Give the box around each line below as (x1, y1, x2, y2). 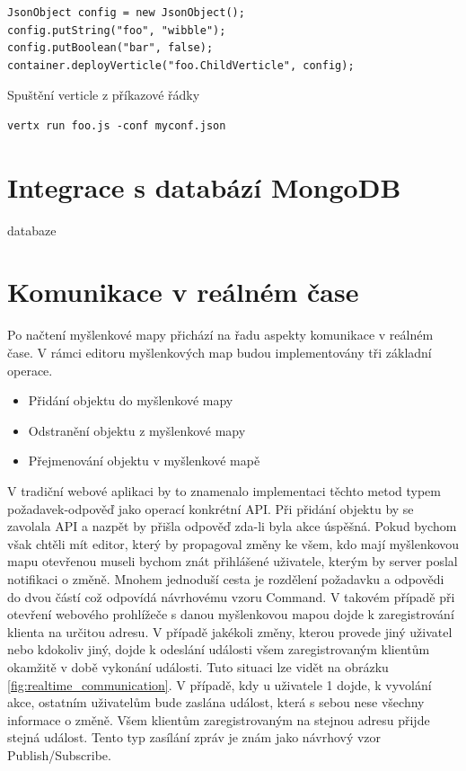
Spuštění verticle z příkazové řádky (7, 85, 200, 104)
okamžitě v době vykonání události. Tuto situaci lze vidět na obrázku (7, 657, 389, 676)
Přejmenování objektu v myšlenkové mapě (28, 451, 260, 470)
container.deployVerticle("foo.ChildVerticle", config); (7, 58, 355, 72)
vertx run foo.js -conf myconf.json (7, 119, 226, 132)
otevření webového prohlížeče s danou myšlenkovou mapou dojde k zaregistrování (7, 605, 454, 624)
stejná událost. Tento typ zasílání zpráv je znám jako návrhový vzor (7, 728, 382, 747)
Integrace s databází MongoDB (7, 168, 401, 205)
